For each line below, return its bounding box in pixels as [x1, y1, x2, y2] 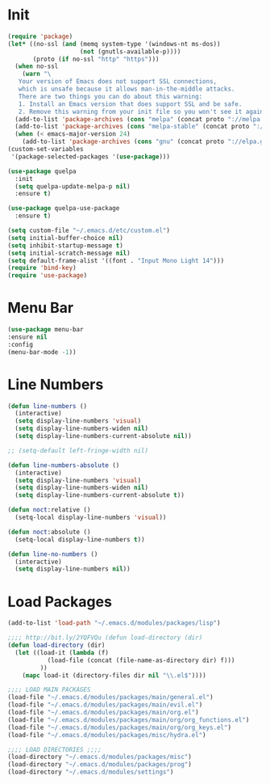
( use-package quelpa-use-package [7, 204, 120, 213]
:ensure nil [7, 333, 48, 341]
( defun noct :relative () [7, 506, 91, 514]
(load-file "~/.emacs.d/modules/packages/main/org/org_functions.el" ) [7, 715, 250, 724]
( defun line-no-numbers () [7, 550, 98, 558]
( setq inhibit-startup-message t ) [7, 241, 124, 250]
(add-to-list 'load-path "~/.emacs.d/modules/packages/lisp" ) [7, 619, 221, 627]
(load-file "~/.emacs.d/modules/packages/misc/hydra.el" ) [7, 731, 206, 739]
